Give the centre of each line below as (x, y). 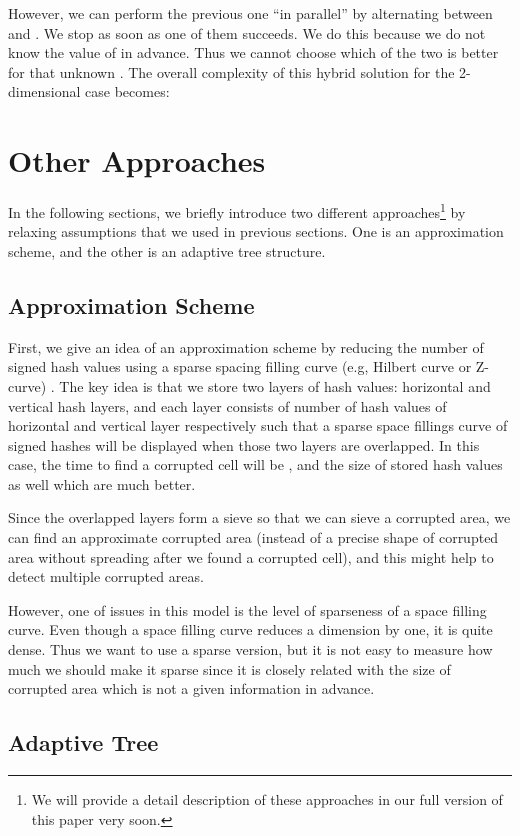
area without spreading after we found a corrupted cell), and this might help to (251, 556)
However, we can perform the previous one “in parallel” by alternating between (250, 13)
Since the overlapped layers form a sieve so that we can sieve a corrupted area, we (259, 517)
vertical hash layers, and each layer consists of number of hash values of (227, 405)
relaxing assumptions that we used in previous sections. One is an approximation (256, 231)
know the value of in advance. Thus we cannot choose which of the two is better (253, 52)
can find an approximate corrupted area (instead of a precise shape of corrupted (253, 537)
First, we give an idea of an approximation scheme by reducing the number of (246, 346)
